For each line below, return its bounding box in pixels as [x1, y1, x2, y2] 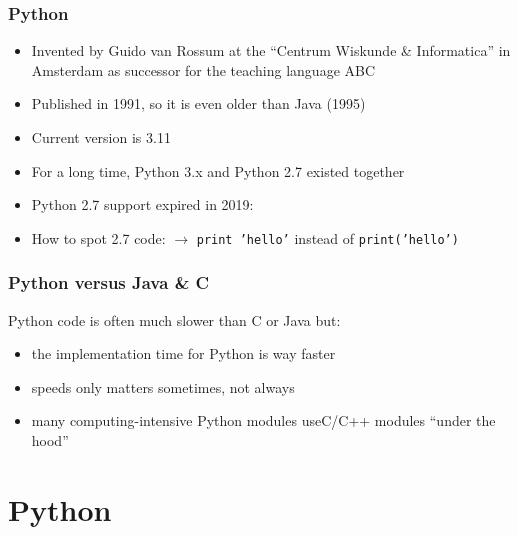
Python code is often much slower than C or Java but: [8, 309, 341, 330]
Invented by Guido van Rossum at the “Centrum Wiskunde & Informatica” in [31, 40, 511, 61]
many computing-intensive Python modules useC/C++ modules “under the [31, 410, 496, 431]
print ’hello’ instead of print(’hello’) [196, 227, 459, 248]
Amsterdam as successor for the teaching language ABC [31, 59, 376, 80]
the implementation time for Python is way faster [31, 343, 336, 364]
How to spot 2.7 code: [31, 227, 166, 248]
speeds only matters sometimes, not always [31, 376, 295, 397]
